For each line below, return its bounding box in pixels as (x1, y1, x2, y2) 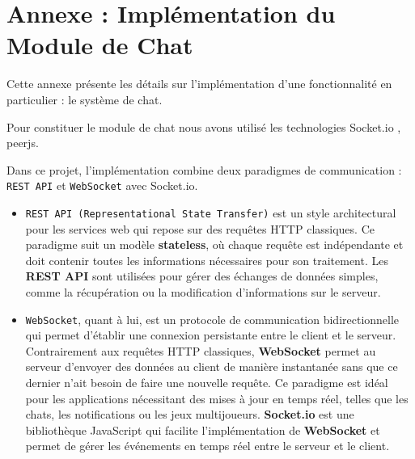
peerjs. (6, 134, 39, 151)
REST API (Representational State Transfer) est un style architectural (25, 204, 396, 221)
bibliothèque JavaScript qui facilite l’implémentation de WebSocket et (25, 421, 380, 438)
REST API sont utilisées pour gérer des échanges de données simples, (25, 267, 379, 284)
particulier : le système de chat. (6, 91, 163, 107)
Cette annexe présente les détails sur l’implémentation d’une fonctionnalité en (6, 75, 392, 92)
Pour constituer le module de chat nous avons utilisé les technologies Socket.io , (6, 118, 401, 135)
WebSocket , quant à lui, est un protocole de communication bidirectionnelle (25, 310, 400, 327)
